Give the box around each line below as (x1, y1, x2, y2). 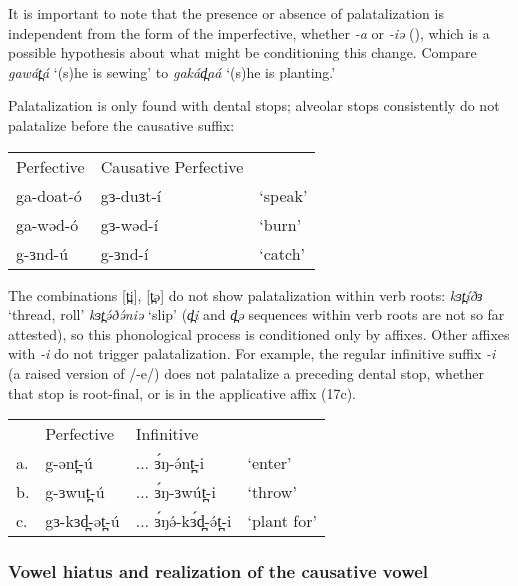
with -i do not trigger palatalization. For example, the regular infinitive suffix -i (8, 343, 496, 364)
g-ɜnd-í (100, 241, 149, 265)
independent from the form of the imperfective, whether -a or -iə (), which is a (8, 22, 490, 43)
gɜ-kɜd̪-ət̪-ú (45, 509, 120, 533)
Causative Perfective (100, 154, 244, 178)
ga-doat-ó (16, 183, 82, 207)
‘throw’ (247, 480, 297, 504)
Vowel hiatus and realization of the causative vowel (8, 559, 429, 584)
